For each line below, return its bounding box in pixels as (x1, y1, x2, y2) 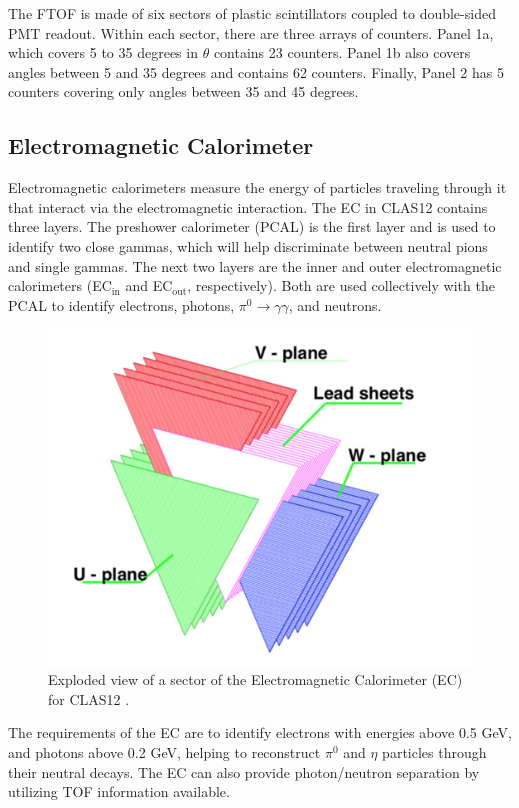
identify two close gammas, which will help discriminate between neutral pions (8, 235, 488, 256)
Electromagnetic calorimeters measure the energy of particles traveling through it (8, 177, 507, 198)
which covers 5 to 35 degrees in (8, 42, 198, 63)
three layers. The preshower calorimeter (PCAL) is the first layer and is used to (8, 216, 496, 237)
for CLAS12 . (48, 688, 130, 709)
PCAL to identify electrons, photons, (8, 294, 235, 315)
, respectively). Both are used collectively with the (187, 275, 495, 296)
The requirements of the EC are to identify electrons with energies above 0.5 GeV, (8, 722, 512, 743)
